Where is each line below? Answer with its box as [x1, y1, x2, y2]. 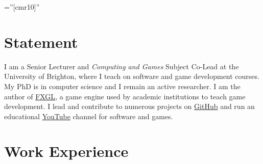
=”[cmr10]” [4, 2, 40, 12]
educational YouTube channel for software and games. [4, 111, 173, 121]
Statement [4, 31, 78, 52]
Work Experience [4, 141, 129, 161]
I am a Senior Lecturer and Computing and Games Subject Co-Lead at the [4, 61, 239, 71]
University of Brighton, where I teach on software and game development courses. [4, 71, 259, 81]
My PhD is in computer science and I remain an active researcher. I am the [4, 80, 241, 91]
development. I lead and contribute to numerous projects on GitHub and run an [4, 101, 255, 112]
